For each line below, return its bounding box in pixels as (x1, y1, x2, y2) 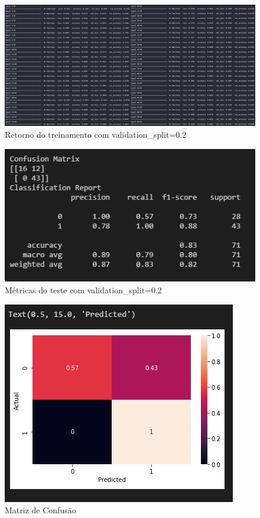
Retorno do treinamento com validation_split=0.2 (5, 128, 187, 140)
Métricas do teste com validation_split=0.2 (5, 284, 162, 296)
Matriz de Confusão (5, 504, 76, 516)
